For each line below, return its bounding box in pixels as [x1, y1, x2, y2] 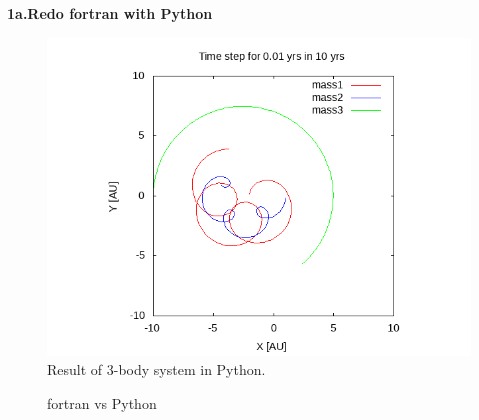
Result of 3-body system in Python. [47, 359, 266, 380]
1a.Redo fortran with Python [7, 3, 213, 23]
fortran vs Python [47, 392, 157, 413]
